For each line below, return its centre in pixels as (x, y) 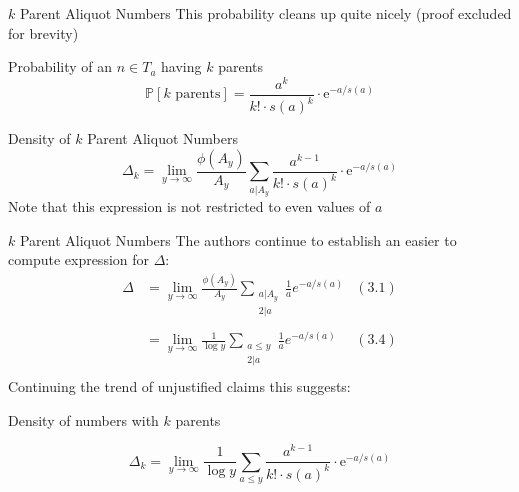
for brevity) (43, 32)
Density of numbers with (83, 419)
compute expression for (79, 259)
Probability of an (60, 66)
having (181, 66)
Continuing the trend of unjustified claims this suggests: (179, 385)
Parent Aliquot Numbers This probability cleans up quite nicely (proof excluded (265, 13)
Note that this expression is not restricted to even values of (189, 206)
